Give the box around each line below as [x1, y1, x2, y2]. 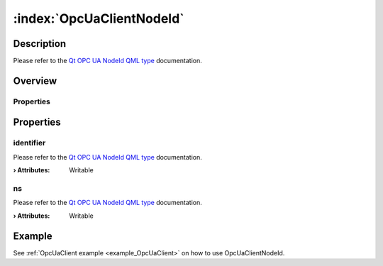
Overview [13, 74, 57, 87]
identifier [13, 138, 46, 148]
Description [13, 38, 67, 50]
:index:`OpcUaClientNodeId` [13, 11, 184, 26]
